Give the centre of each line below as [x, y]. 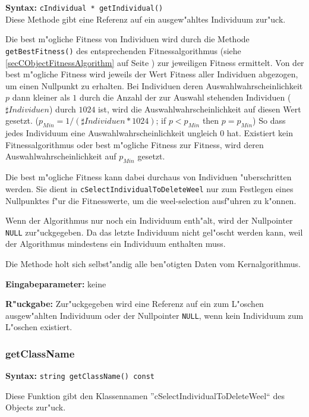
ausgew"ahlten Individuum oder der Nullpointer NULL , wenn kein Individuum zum [154, 315]
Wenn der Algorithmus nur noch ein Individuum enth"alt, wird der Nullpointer [149, 220]
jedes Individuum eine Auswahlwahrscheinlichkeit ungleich [111, 133]
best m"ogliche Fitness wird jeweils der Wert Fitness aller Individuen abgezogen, [152, 74]
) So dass [269, 120]
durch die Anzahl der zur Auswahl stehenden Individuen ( [185, 97]
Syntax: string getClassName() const [80, 376]
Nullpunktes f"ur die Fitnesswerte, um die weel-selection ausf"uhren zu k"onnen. [151, 200]
